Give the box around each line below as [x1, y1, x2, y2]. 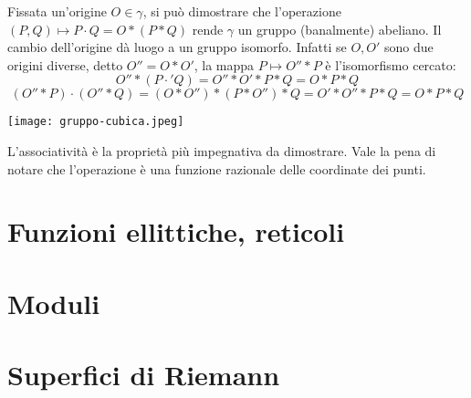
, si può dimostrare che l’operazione [142, 2, 341, 20]
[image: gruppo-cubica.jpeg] [7, 115, 184, 129]
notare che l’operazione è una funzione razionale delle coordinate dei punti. [7, 159, 426, 178]
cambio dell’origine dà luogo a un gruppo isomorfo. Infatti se [7, 37, 347, 57]
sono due [384, 37, 434, 57]
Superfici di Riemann [7, 356, 280, 393]
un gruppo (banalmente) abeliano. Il [237, 19, 442, 38]
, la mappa [194, 55, 255, 74]
